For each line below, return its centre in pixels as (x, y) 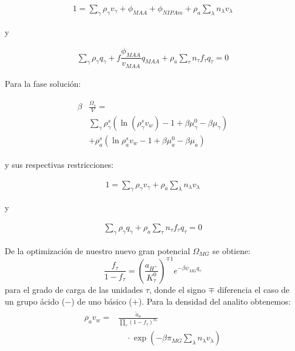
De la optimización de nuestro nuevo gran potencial (98, 250)
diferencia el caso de (253, 289)
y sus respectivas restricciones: (59, 164)
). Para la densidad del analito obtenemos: (214, 301)
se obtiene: (232, 250)
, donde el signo (177, 289)
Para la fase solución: (43, 83)
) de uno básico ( (102, 301)
